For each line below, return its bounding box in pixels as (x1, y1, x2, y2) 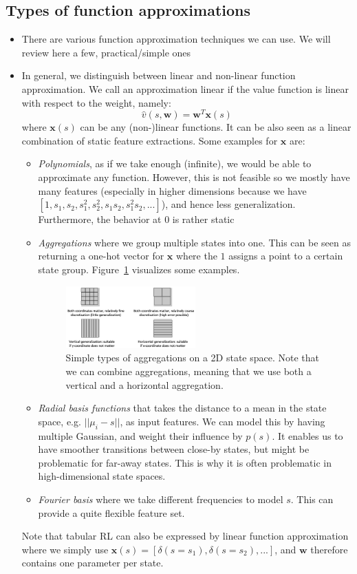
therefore (310, 542, 348, 556)
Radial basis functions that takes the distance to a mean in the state (38, 401, 327, 415)
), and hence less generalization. (161, 197, 296, 211)
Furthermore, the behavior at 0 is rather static (38, 212, 235, 226)
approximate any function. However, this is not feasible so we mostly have (38, 170, 350, 184)
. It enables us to (272, 428, 343, 443)
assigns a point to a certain (228, 248, 343, 263)
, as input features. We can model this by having (120, 414, 325, 428)
